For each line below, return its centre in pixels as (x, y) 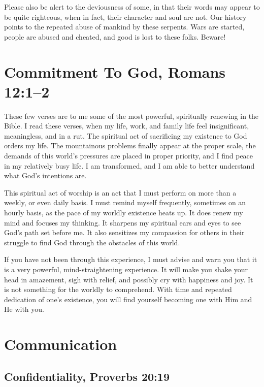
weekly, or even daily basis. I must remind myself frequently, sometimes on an (125, 202)
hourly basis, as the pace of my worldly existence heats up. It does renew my (124, 213)
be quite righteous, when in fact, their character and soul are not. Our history (125, 17)
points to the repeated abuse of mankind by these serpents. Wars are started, (124, 27)
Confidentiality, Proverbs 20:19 (87, 376)
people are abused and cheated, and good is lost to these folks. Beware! (115, 36)
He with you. (24, 309)
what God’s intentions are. (45, 175)
